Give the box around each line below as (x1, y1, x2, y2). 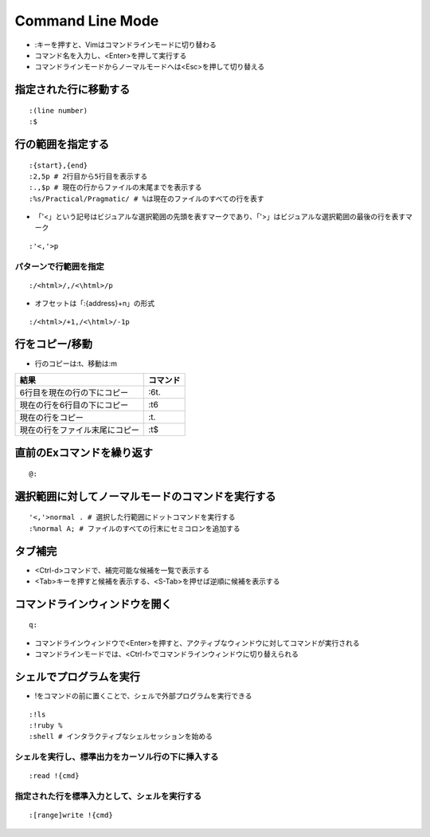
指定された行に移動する (14, 83, 131, 96)
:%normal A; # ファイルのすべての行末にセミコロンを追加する (29, 524, 240, 533)
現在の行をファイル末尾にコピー (19, 424, 139, 435)
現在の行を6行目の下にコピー (19, 399, 129, 411)
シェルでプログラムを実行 (14, 670, 141, 684)
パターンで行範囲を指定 (14, 261, 105, 272)
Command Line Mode (14, 12, 159, 29)
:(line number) (29, 106, 88, 115)
